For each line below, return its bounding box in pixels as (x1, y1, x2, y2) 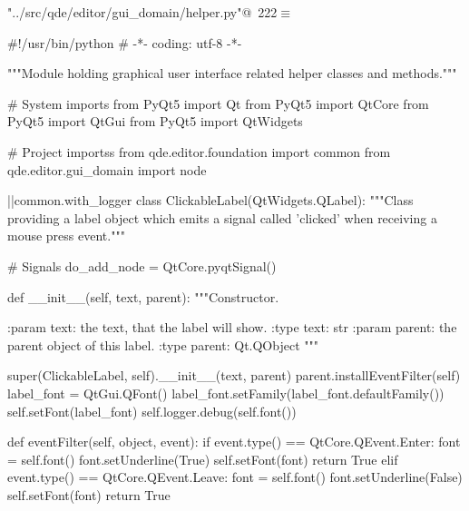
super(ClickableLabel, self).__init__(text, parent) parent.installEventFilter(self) (7, 366, 461, 385)
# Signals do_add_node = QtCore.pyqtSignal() (7, 256, 277, 275)
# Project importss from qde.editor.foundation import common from (7, 142, 391, 161)
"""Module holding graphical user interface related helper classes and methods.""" (7, 64, 457, 83)
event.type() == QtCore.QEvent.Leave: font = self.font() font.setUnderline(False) (7, 467, 463, 486)
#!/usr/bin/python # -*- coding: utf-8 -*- (7, 33, 242, 52)
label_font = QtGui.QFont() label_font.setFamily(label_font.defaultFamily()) (7, 383, 445, 402)
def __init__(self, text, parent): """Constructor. (7, 287, 279, 306)
